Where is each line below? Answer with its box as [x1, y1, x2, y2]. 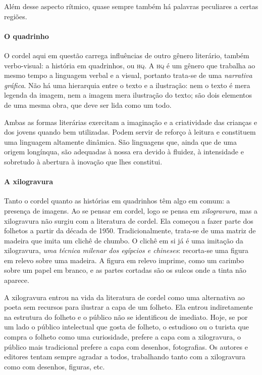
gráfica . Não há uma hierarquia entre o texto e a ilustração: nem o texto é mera [4, 79, 250, 90]
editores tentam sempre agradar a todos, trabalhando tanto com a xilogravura [4, 351, 246, 362]
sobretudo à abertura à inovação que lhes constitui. [4, 156, 163, 166]
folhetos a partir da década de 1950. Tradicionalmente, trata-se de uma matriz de [4, 225, 256, 236]
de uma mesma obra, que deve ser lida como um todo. [4, 99, 172, 110]
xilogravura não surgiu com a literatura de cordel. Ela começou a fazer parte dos [4, 215, 253, 226]
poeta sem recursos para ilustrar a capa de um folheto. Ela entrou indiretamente [4, 302, 253, 312]
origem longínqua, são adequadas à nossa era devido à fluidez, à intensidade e [4, 146, 244, 157]
